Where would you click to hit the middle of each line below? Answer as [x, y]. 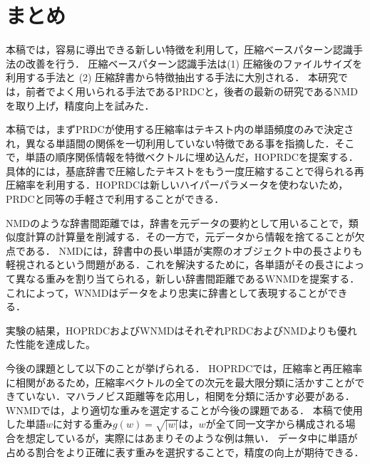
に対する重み [83, 424]
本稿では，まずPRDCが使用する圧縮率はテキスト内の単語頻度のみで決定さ [180, 129]
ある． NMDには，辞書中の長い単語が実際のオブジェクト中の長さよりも [194, 250]
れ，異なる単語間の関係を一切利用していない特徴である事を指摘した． [170, 143]
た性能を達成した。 [51, 344]
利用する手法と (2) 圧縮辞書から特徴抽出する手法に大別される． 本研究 [172, 77]
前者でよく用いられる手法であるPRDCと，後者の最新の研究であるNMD [191, 91]
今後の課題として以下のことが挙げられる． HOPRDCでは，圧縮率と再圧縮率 [184, 368]
